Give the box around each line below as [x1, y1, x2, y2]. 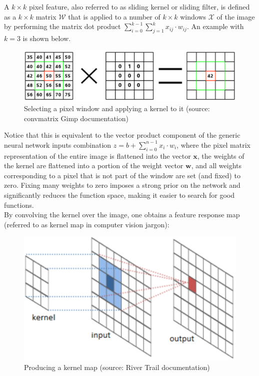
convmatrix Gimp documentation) [24, 113, 128, 123]
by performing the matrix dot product [4, 21, 121, 32]
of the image [216, 11, 255, 22]
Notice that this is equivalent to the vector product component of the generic [4, 130, 240, 140]
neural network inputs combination [4, 139, 111, 150]
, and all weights [191, 160, 242, 171]
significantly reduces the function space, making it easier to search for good [4, 189, 234, 200]
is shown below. [22, 33, 71, 43]
